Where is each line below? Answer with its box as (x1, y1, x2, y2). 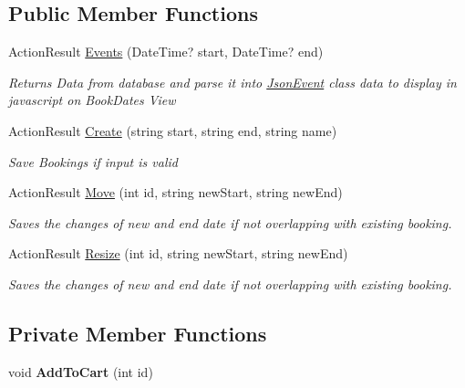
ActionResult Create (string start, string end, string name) (8, 121, 337, 140)
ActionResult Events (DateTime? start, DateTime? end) (8, 42, 324, 61)
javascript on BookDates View (8, 90, 176, 110)
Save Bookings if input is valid (8, 152, 178, 171)
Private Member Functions (8, 319, 267, 347)
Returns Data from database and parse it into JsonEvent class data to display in (8, 72, 457, 91)
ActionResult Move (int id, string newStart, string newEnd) (8, 183, 343, 202)
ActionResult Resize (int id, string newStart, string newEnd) (8, 244, 348, 263)
